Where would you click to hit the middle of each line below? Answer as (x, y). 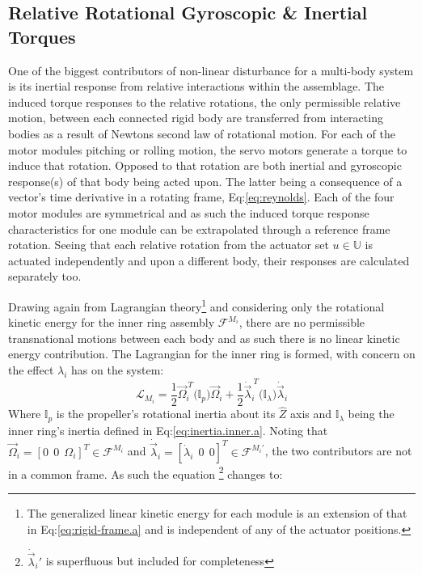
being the (371, 414)
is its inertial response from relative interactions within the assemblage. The (196, 86)
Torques (42, 36)
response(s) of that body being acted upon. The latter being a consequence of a (205, 181)
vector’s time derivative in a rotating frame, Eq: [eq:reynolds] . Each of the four (201, 197)
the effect (31, 369)
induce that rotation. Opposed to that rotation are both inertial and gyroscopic (205, 165)
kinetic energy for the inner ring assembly (112, 322)
